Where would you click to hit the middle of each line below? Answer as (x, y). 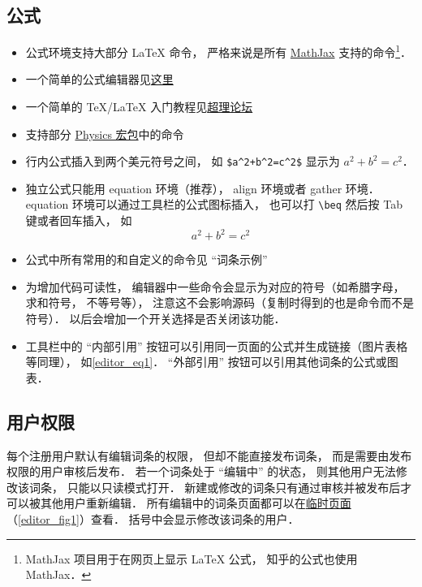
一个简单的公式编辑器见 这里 (99, 79)
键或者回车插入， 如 (79, 220)
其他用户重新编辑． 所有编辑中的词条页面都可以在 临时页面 (196, 503)
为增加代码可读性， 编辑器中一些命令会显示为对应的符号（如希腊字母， (215, 286)
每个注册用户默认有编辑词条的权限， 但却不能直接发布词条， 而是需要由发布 (209, 455)
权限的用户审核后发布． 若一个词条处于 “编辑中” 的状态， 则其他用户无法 (201, 471)
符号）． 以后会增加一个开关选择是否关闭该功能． (155, 319)
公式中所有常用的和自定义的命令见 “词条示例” (146, 259)
